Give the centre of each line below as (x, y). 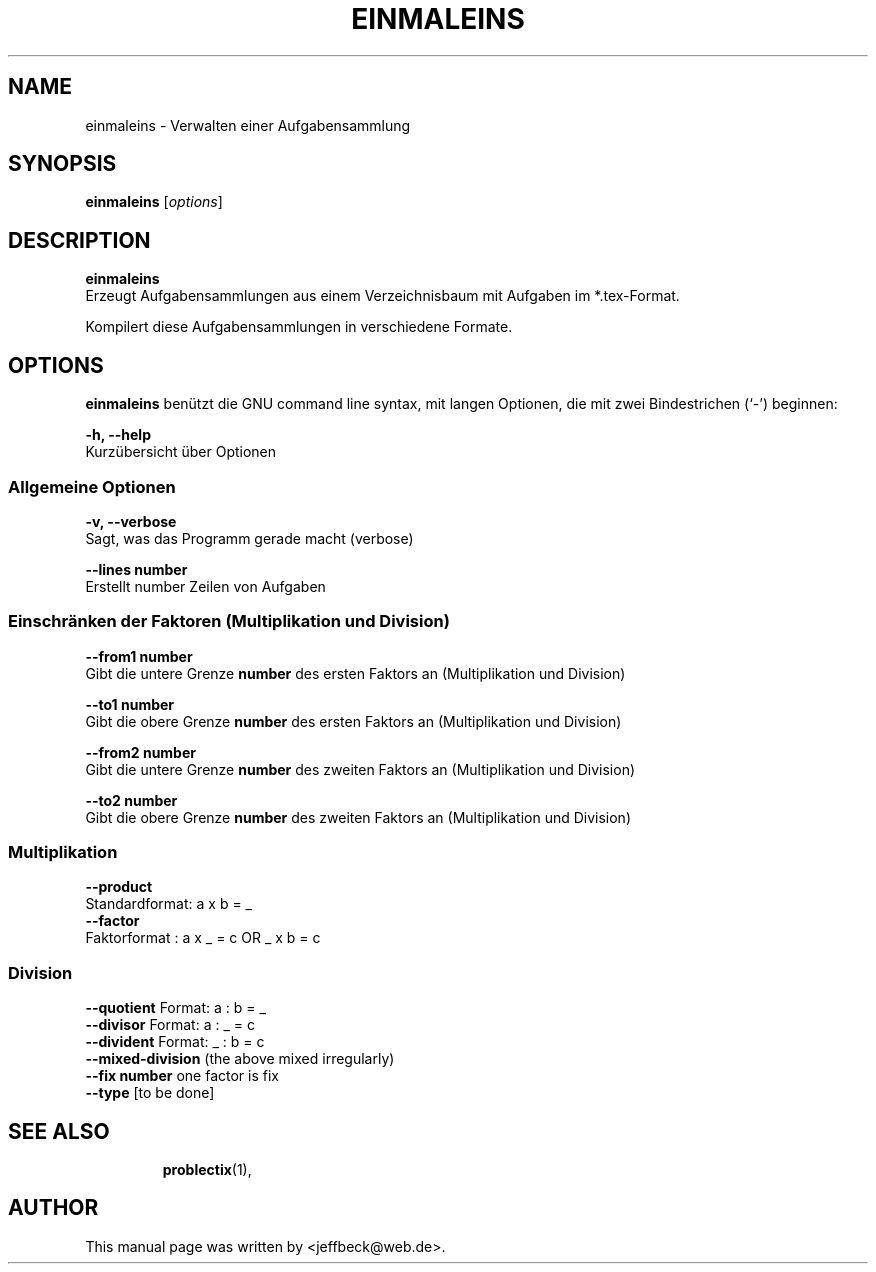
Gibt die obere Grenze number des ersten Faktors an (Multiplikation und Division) (353, 721)
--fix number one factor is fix (182, 1076)
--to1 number (130, 704)
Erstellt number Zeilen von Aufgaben (205, 586)
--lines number (136, 569)
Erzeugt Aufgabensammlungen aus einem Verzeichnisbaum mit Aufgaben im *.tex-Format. (382, 296)
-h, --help (118, 435)
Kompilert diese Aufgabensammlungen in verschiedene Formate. (299, 327)
